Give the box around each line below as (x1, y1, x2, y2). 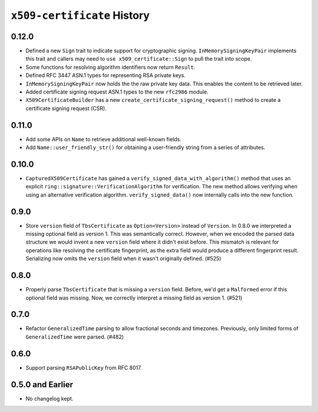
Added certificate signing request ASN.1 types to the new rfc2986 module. (25, 88, 208, 95)
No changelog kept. (25, 395, 74, 402)
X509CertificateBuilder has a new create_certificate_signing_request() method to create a (25, 97, 281, 104)
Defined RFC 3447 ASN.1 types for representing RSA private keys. (25, 72, 185, 79)
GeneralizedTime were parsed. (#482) (25, 333, 124, 340)
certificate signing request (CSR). (25, 105, 107, 112)
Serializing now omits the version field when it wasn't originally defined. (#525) (25, 255, 221, 262)
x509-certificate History (11, 9, 150, 22)
